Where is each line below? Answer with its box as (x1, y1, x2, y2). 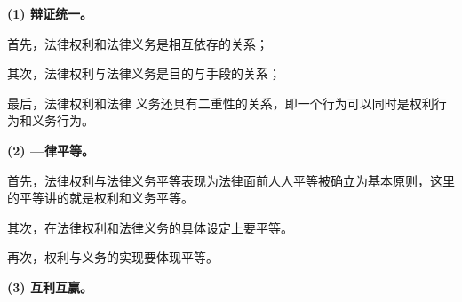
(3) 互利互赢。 (7, 277, 92, 296)
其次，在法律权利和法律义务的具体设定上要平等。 (7, 218, 293, 236)
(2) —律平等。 (7, 140, 95, 159)
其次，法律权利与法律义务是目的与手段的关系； (7, 64, 281, 83)
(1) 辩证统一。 (7, 4, 92, 22)
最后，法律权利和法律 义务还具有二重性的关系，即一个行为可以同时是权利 (7, 93, 434, 112)
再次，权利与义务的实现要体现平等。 (7, 248, 219, 266)
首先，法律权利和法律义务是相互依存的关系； (7, 34, 268, 52)
